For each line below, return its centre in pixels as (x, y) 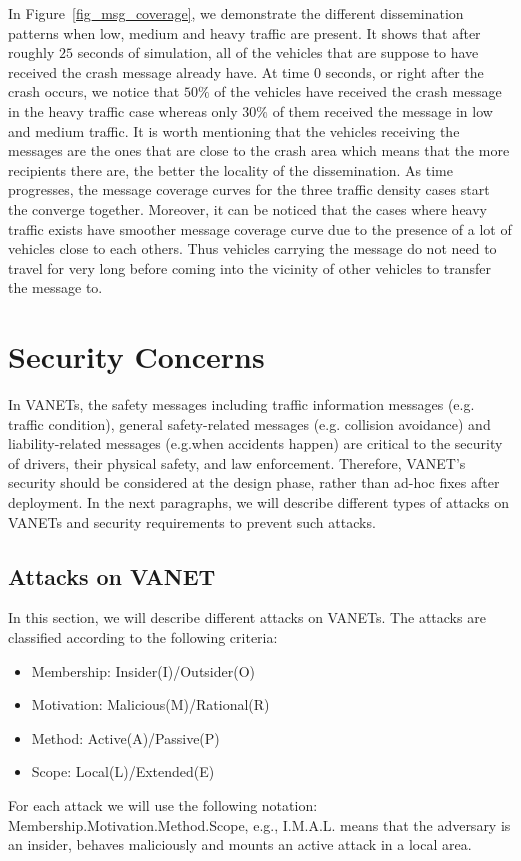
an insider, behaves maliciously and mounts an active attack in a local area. (240, 844)
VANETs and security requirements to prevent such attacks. (192, 521)
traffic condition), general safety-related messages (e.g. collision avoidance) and (249, 423)
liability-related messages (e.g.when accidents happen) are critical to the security (255, 443)
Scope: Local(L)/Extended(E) (123, 771)
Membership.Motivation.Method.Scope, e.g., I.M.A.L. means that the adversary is (259, 824)
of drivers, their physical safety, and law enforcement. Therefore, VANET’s (237, 462)
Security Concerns (136, 356)
